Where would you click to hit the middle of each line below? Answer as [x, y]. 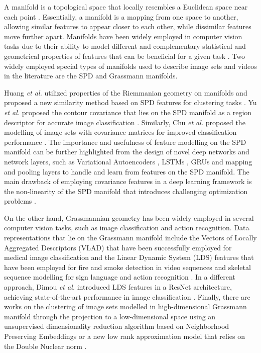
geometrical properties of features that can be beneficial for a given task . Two [124, 56]
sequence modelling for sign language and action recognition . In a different [120, 277]
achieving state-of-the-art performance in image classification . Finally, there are [127, 296]
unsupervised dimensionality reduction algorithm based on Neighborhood [117, 326]
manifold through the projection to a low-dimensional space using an [110, 316]
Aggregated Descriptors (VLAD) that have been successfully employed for [118, 247]
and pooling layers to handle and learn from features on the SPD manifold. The [127, 171]
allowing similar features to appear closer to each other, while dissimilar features [128, 26]
